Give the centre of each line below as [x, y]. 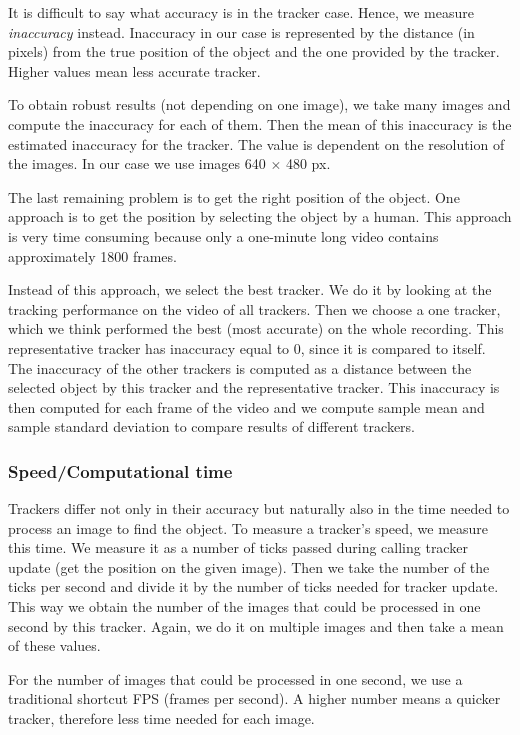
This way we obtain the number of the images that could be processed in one [244, 606]
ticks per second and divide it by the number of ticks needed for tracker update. [253, 586]
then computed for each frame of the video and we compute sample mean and [246, 406]
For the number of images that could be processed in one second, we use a [235, 678]
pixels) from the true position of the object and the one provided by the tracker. [254, 51]
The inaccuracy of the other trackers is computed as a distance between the [240, 367]
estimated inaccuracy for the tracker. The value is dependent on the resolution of [256, 143]
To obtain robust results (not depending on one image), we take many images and [259, 104]
